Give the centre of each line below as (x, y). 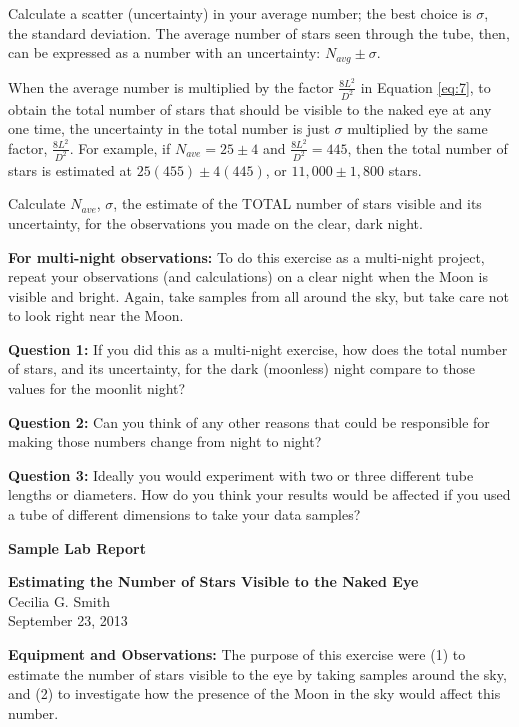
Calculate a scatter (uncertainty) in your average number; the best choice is (240, 13)
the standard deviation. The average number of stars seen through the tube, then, (259, 32)
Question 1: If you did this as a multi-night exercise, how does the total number (258, 348)
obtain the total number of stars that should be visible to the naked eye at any (250, 108)
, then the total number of (427, 147)
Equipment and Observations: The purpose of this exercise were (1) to (237, 654)
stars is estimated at (70, 169)
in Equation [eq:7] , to (425, 86)
